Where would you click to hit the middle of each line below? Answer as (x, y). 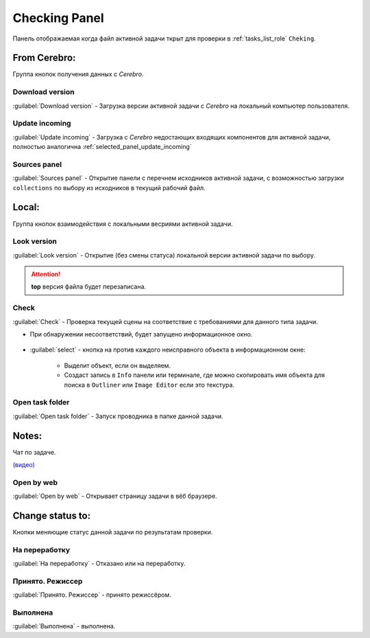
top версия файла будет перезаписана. (89, 287)
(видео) (24, 465)
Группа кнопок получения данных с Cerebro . (78, 74)
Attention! (46, 274)
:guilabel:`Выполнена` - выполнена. (64, 626)
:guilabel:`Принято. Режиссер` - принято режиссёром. (92, 595)
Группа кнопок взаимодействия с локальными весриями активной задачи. (123, 224)
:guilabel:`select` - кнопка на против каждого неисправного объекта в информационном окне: (168, 350)
